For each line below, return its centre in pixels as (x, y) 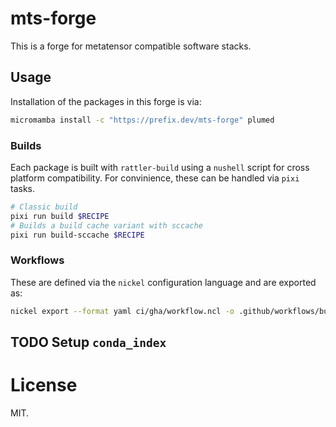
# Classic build (44, 207)
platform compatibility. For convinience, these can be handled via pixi (155, 178)
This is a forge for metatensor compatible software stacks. (131, 46)
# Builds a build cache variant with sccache (106, 225)
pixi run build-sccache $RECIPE (77, 235)
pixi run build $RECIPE (60, 216)
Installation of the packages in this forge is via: (106, 101)
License (44, 385)
